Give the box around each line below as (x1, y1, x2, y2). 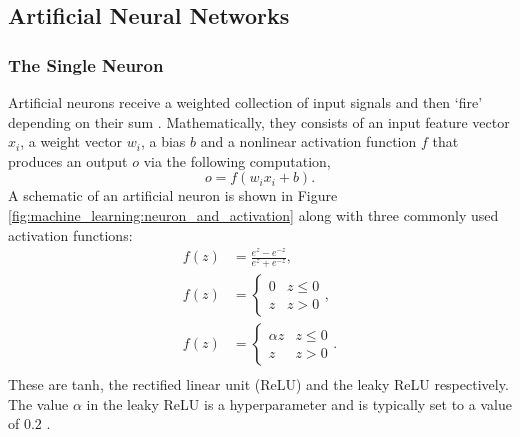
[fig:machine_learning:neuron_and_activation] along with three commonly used (8, 204, 499, 225)
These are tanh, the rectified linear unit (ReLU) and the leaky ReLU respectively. (8, 374, 509, 395)
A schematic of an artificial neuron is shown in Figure (8, 185, 338, 206)
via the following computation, (143, 150, 331, 171)
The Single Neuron (8, 52, 164, 77)
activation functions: (8, 224, 133, 245)
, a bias (140, 131, 186, 152)
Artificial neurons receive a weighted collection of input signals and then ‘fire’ (8, 92, 483, 112)
